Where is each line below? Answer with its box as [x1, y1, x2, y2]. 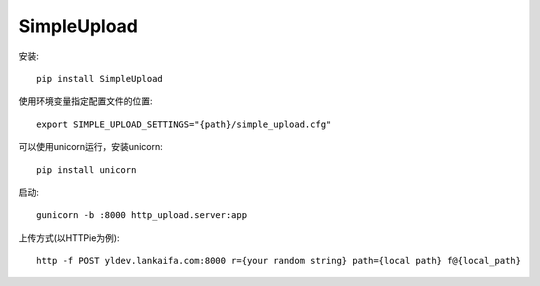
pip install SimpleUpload [36, 73, 164, 84]
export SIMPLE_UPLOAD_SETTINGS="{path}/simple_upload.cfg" [36, 118, 332, 130]
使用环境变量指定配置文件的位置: [18, 95, 154, 107]
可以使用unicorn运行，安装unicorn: [18, 141, 164, 153]
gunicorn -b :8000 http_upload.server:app [36, 210, 248, 221]
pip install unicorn [36, 164, 137, 175]
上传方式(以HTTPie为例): [18, 231, 120, 244]
